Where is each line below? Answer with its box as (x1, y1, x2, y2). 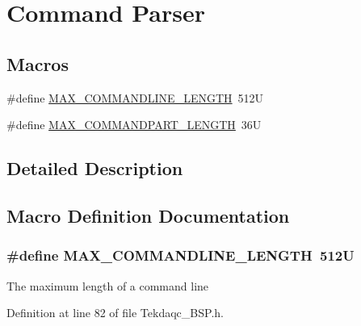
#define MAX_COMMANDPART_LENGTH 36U (6, 116, 262, 133)
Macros (6, 51, 69, 76)
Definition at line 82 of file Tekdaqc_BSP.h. (6, 304, 224, 321)
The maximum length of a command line (6, 277, 209, 294)
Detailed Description (6, 156, 183, 181)
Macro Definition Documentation (6, 203, 290, 228)
